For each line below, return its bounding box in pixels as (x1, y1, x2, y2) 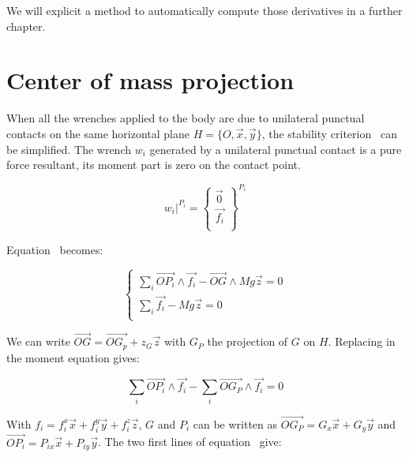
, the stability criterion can (261, 125, 397, 141)
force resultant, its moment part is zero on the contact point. (6, 156, 301, 173)
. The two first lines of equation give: (97, 433, 282, 450)
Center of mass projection (6, 64, 295, 96)
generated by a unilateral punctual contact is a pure (149, 140, 402, 157)
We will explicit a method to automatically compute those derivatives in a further (6, 2, 403, 18)
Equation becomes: (6, 241, 103, 257)
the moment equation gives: (6, 349, 140, 365)
